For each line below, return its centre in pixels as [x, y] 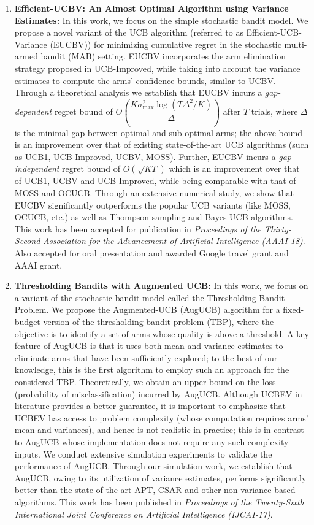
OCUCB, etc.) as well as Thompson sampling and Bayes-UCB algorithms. [154, 217]
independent [37, 168]
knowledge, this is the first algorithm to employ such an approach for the [152, 370]
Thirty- [278, 228]
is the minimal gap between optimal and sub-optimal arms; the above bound [159, 132]
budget [27, 321]
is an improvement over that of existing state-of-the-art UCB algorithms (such [162, 144]
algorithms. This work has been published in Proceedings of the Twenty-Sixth [159, 501]
